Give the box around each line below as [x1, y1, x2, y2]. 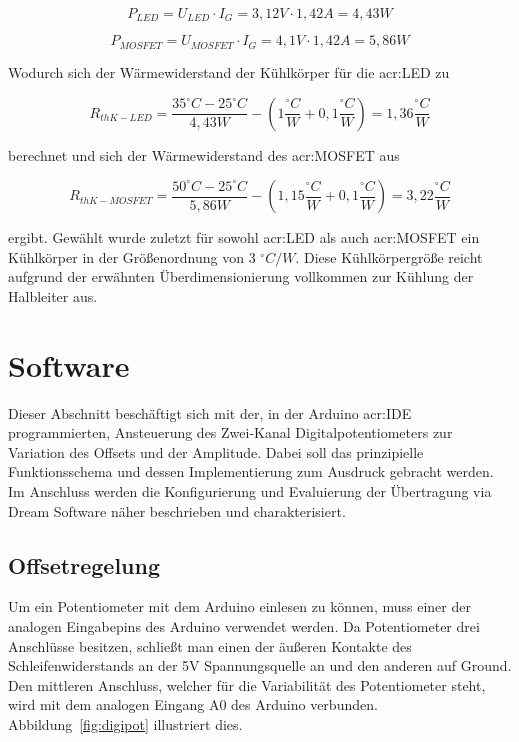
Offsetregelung [8, 549, 160, 580]
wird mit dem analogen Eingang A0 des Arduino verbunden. [8, 694, 378, 715]
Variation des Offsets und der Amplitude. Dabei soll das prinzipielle [8, 441, 424, 462]
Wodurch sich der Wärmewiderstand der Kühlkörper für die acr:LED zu [8, 61, 450, 82]
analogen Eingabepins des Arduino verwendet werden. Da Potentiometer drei [8, 615, 480, 636]
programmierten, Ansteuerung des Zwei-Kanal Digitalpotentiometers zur [8, 422, 453, 443]
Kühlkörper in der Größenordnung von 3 [8, 246, 256, 267]
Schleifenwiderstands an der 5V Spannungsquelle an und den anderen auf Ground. [8, 655, 512, 676]
